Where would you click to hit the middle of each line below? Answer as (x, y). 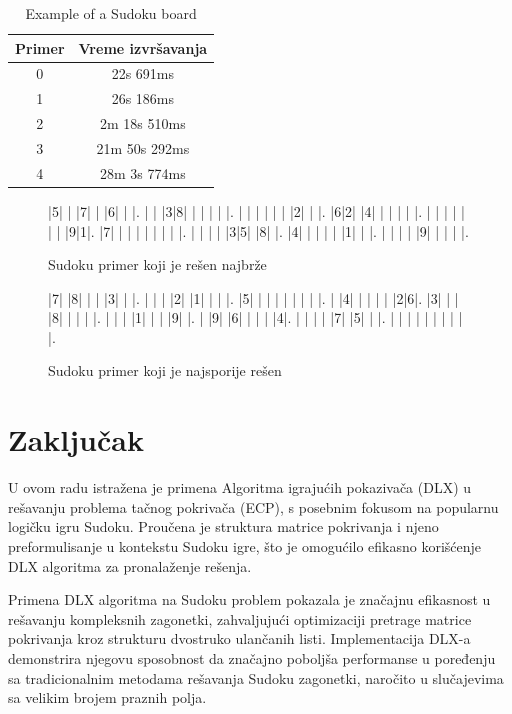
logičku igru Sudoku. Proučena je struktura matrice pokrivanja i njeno (223, 526)
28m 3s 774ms (143, 172)
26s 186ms (143, 98)
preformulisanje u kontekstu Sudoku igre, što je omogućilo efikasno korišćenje (245, 545)
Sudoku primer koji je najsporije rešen (165, 370)
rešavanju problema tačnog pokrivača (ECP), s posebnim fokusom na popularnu (253, 506)
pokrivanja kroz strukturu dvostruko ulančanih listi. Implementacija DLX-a (239, 638)
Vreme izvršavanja (143, 47)
